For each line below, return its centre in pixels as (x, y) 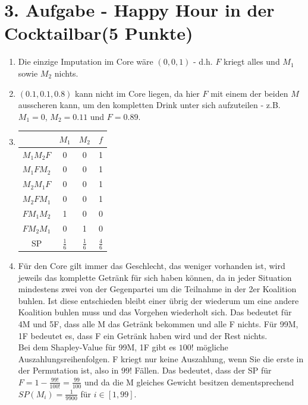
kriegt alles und (252, 61)
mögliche (212, 347)
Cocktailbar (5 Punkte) (99, 33)
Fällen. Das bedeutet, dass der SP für (203, 370)
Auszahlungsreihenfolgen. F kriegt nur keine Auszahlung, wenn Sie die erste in (161, 358)
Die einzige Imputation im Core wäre (86, 61)
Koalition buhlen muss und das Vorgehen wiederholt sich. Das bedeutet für (155, 312)
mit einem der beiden (249, 93)
